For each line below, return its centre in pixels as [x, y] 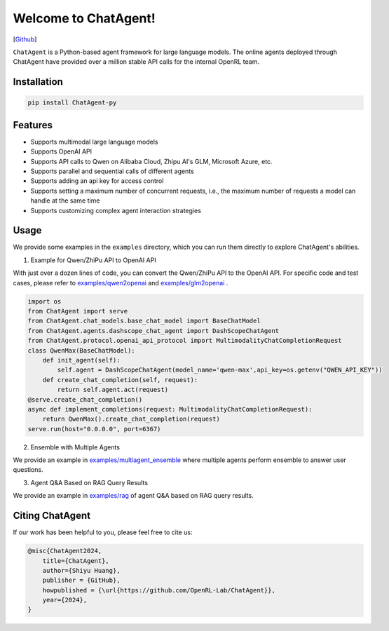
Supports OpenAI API [61, 151]
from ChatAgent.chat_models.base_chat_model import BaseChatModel [144, 321]
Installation [38, 82]
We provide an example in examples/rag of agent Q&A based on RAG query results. [133, 496]
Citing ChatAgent [52, 516]
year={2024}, [65, 600]
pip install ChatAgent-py [72, 103]
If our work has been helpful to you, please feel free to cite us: [103, 532]
